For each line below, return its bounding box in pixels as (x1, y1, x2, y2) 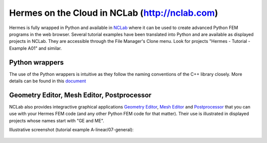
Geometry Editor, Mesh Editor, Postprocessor (9, 91, 152, 99)
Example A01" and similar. (9, 45, 62, 51)
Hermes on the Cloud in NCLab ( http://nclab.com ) (9, 7, 219, 18)
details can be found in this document (9, 78, 87, 84)
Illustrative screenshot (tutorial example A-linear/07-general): (9, 127, 134, 133)
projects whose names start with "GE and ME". (9, 117, 104, 123)
